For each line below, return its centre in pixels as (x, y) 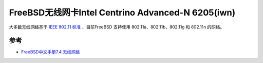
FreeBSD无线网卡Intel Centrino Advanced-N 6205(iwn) (122, 13)
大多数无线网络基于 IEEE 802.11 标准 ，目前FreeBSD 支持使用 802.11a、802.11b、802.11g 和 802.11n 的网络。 (117, 27)
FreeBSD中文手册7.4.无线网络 (51, 52)
